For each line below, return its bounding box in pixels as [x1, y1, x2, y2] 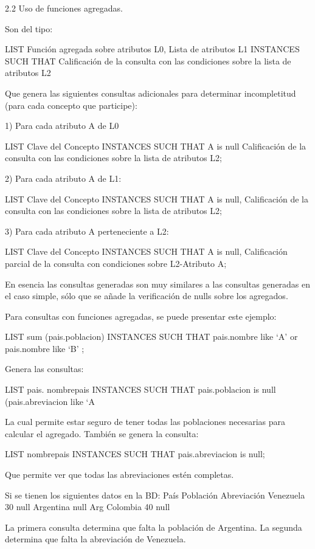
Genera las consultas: [5, 362, 84, 375]
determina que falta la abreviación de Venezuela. [5, 533, 186, 545]
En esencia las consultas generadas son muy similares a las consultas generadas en [5, 277, 311, 290]
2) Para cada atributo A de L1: [5, 171, 122, 184]
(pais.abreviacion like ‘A [5, 395, 95, 407]
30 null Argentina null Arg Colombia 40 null [5, 500, 170, 513]
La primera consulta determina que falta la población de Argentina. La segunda [5, 520, 302, 533]
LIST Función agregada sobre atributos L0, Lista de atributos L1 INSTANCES [5, 43, 300, 55]
